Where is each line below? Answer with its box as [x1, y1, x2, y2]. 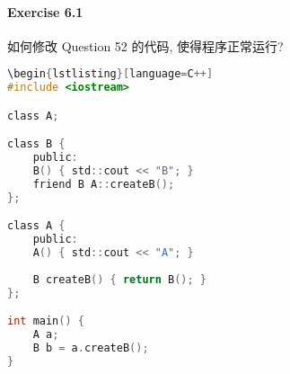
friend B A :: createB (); [32, 177, 175, 191]
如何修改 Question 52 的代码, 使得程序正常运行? [7, 36, 284, 55]
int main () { [7, 315, 84, 328]
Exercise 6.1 [7, 2, 83, 21]
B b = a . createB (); [32, 342, 149, 355]
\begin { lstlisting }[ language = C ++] [7, 67, 214, 81]
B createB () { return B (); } [32, 272, 207, 286]
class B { [7, 138, 66, 151]
